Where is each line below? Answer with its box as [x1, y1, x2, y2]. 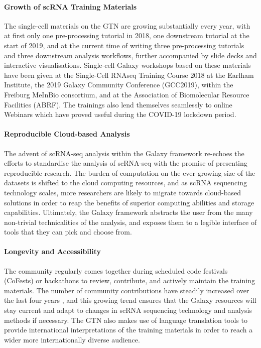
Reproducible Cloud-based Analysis [4, 129, 130, 139]
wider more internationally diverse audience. [4, 334, 140, 344]
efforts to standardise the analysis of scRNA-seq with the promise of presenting [4, 158, 247, 168]
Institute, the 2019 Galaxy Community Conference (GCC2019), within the [4, 79, 233, 90]
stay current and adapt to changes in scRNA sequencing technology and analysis [4, 305, 252, 315]
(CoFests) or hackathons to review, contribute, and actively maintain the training [4, 275, 255, 286]
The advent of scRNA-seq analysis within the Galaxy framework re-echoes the [4, 148, 244, 158]
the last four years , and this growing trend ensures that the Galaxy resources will [4, 295, 256, 305]
